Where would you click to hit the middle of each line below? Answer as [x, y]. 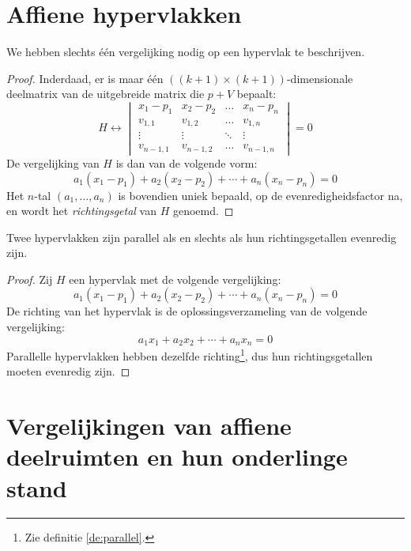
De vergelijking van [53, 162]
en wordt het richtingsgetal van [81, 211]
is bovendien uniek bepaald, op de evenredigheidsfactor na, [260, 195]
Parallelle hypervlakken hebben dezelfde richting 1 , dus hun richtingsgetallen [190, 355]
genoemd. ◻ [203, 211]
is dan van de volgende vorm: [187, 162]
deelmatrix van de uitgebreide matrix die [106, 94]
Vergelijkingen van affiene [149, 426]
